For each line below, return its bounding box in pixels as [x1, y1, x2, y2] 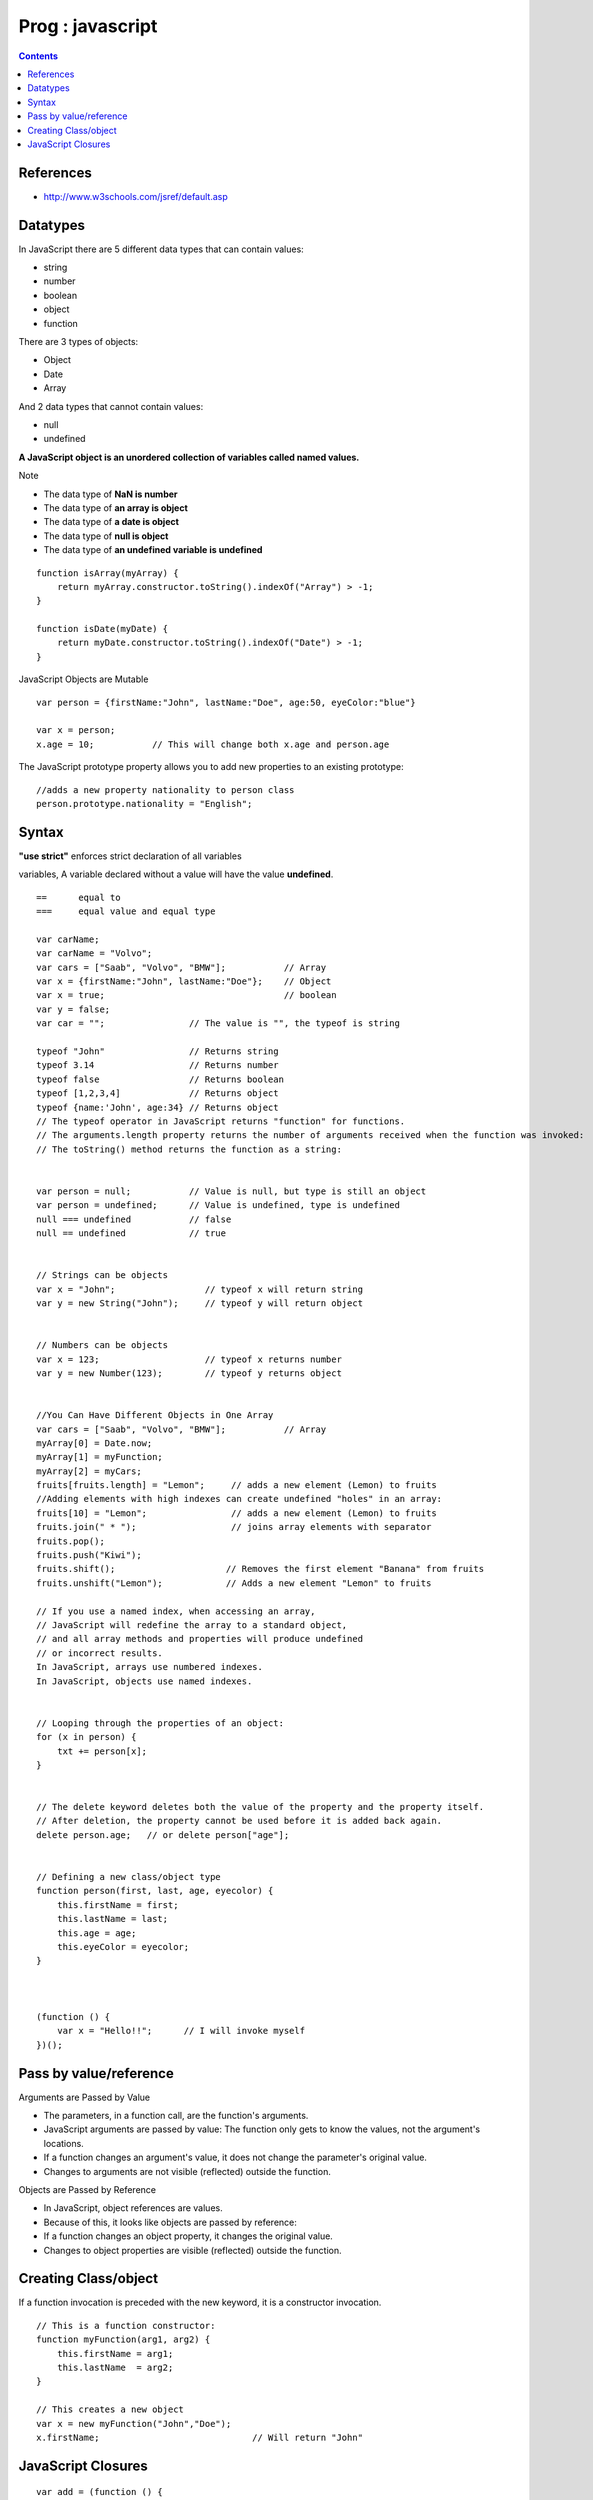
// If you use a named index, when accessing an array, [36, 1605, 316, 1617]
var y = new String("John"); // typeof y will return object [36, 1298, 364, 1309]
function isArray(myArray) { [36, 567, 179, 579]
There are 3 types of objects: [18, 336, 139, 348]
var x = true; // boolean [36, 990, 337, 1001]
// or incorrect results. [36, 1647, 164, 1659]
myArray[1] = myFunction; [36, 1451, 164, 1463]
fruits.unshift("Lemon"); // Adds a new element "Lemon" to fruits [36, 1577, 432, 1589]
